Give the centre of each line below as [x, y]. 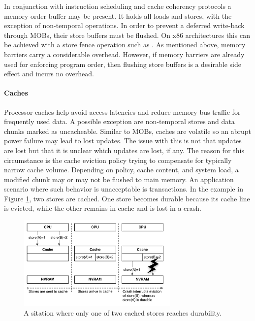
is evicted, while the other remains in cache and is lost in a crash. [103, 208]
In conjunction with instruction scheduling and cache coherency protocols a [118, 6]
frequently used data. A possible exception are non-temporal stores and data [119, 121]
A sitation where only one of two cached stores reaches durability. [123, 313]
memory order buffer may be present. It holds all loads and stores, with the [118, 16]
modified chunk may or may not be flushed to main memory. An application [119, 179]
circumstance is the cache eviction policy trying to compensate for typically [118, 160]
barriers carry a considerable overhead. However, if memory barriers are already [124, 54]
